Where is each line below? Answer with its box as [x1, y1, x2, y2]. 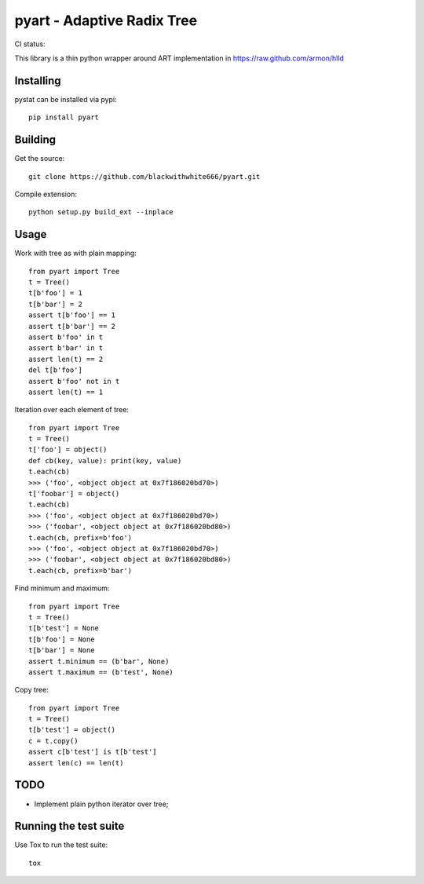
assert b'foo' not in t [28, 377, 120, 385]
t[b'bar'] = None [28, 646, 95, 655]
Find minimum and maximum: [14, 583, 110, 593]
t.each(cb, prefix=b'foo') [28, 533, 133, 542]
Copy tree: [14, 685, 49, 695]
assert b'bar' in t [28, 344, 104, 353]
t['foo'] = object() [28, 445, 108, 455]
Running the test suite [14, 820, 125, 833]
